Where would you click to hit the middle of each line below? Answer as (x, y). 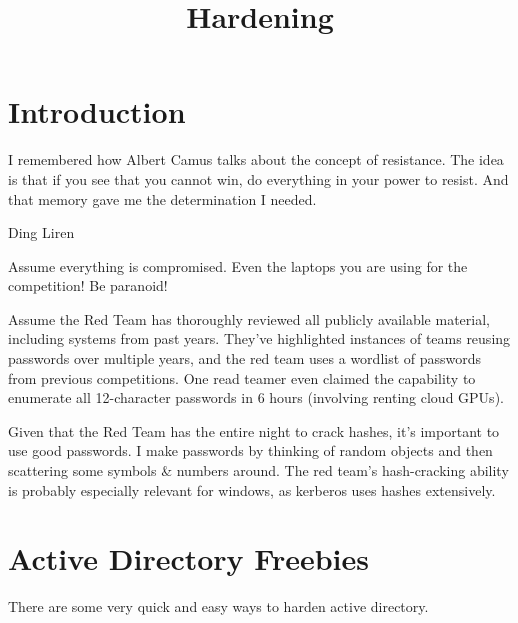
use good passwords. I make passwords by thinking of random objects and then (250, 450)
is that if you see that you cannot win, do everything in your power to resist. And (258, 178)
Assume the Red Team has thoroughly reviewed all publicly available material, (249, 318)
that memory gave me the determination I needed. (162, 198)
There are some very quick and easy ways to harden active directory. (218, 606)
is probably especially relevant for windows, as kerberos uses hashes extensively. (252, 489)
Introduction (97, 111)
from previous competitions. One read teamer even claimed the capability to (242, 377)
